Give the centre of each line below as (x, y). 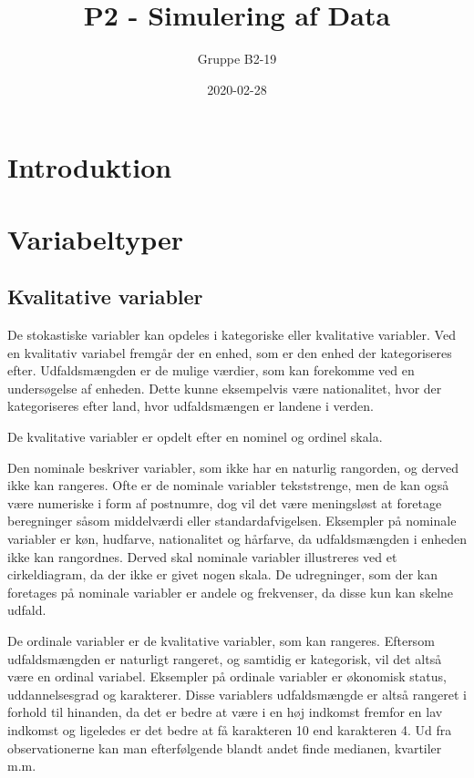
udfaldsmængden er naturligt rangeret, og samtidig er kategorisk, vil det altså (225, 658)
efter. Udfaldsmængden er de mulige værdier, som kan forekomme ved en (211, 370)
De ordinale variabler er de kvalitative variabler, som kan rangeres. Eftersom (221, 640)
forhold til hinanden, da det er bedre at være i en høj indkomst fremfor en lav (225, 712)
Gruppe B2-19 (237, 59)
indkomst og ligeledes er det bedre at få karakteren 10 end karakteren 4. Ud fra (230, 729)
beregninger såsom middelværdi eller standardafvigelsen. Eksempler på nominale (232, 521)
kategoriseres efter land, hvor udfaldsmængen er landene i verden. (191, 406)
